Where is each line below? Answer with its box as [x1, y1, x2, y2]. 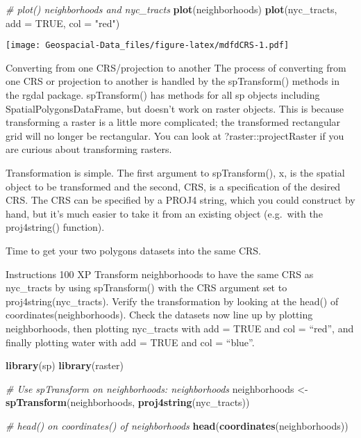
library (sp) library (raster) [6, 358, 124, 373]
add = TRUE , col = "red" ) [6, 15, 120, 30]
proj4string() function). [6, 220, 105, 234]
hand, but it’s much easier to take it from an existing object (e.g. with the [6, 206, 323, 220]
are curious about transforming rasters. [6, 142, 172, 156]
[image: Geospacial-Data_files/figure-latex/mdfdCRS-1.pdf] [6, 40, 289, 51]
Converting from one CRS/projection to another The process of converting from [6, 60, 346, 74]
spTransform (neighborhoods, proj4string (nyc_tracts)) [6, 395, 250, 409]
